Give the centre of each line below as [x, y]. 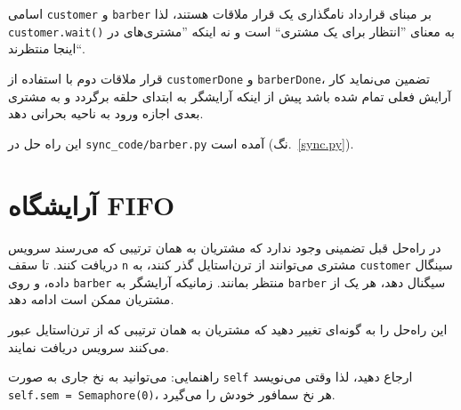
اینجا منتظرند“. [46, 48]
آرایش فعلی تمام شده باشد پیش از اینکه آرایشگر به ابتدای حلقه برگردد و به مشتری [230, 96]
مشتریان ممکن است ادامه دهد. [91, 299]
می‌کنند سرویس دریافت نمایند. [89, 346]
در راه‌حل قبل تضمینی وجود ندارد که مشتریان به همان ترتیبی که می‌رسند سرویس [225, 247]
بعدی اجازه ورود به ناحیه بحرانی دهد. [106, 113]
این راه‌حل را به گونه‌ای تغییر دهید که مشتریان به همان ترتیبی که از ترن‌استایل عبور [228, 330]
